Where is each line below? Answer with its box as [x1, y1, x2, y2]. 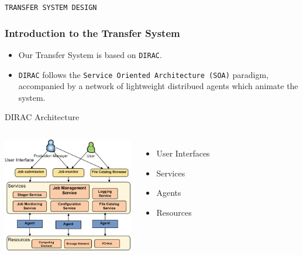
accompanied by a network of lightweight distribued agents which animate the [18, 80, 298, 92]
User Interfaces [156, 147, 210, 159]
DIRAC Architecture [5, 111, 80, 123]
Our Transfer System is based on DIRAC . [18, 48, 162, 60]
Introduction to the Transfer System [5, 25, 180, 40]
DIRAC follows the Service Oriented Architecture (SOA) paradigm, [18, 68, 269, 80]
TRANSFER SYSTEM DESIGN [5, 4, 97, 12]
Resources [156, 206, 192, 218]
